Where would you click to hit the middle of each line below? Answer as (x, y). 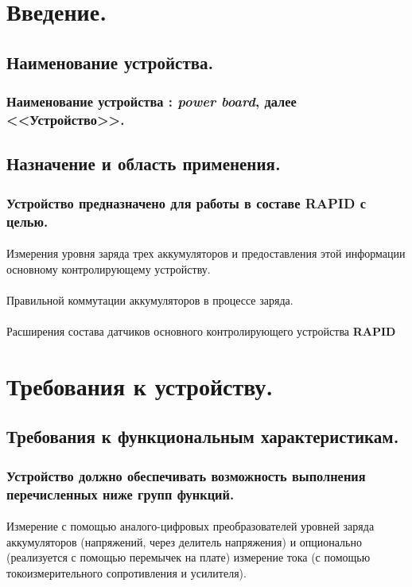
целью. (27, 221)
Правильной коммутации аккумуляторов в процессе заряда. (150, 299)
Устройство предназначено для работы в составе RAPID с (186, 202)
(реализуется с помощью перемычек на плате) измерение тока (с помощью (189, 557)
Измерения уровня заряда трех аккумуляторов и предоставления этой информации (206, 253)
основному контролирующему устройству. (109, 268)
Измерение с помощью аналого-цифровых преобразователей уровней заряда (190, 526)
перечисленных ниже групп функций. (120, 494)
